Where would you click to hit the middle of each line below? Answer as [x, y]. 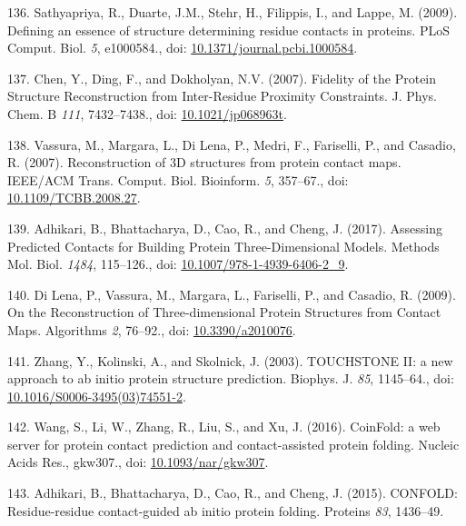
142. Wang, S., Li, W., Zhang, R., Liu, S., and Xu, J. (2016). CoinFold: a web [224, 427]
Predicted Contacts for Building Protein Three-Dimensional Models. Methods [223, 246]
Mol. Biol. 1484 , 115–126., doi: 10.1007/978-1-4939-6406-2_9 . [178, 264]
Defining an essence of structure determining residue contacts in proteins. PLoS [228, 30]
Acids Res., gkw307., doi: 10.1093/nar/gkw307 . [138, 462]
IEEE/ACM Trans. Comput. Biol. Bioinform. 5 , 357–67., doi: [178, 179]
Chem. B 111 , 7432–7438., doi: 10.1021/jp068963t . [147, 113]
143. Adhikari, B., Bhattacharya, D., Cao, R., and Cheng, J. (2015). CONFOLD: [233, 493]
